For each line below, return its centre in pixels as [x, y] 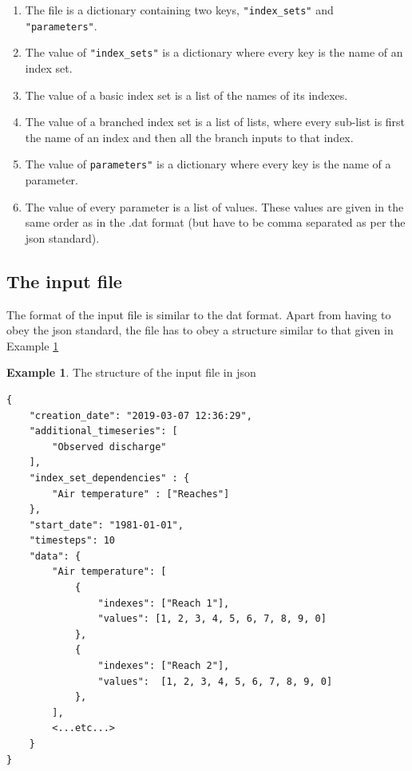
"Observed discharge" [109, 447]
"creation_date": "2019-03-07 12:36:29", [141, 415]
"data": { [55, 556]
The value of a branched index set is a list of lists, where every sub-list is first [215, 122]
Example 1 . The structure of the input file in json [131, 372]
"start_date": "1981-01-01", [106, 525]
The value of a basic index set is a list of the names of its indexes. [186, 95]
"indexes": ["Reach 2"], [164, 666]
